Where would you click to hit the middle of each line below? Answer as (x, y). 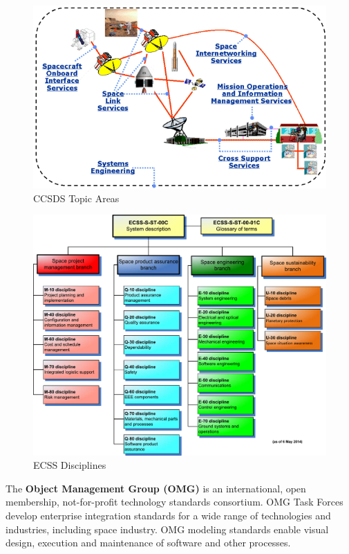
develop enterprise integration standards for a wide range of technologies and (168, 515)
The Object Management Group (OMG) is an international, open (156, 488)
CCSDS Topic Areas (76, 198)
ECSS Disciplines (70, 465)
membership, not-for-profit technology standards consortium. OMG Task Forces (174, 502)
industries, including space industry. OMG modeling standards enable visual (167, 529)
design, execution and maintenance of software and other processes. (148, 543)
